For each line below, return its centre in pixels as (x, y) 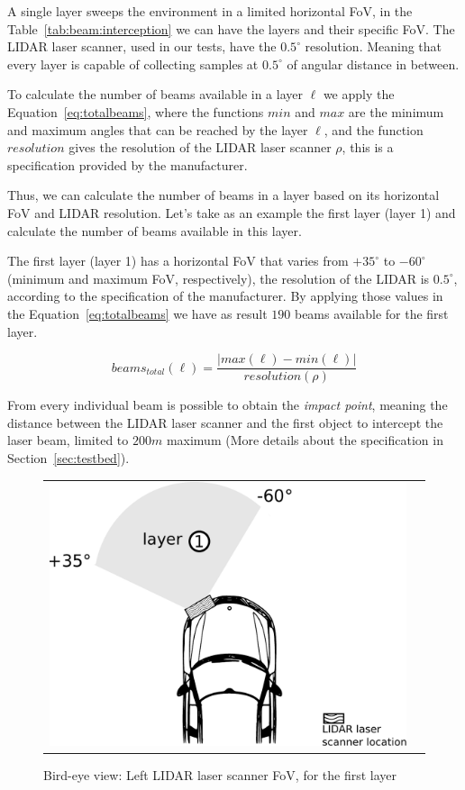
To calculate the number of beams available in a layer (155, 94)
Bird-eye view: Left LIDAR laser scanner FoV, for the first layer (220, 774)
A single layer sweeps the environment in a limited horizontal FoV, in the (210, 11)
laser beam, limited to (68, 440)
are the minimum (396, 111)
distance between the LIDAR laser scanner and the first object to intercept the (225, 422)
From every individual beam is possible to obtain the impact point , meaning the (228, 405)
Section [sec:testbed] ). (68, 457)
